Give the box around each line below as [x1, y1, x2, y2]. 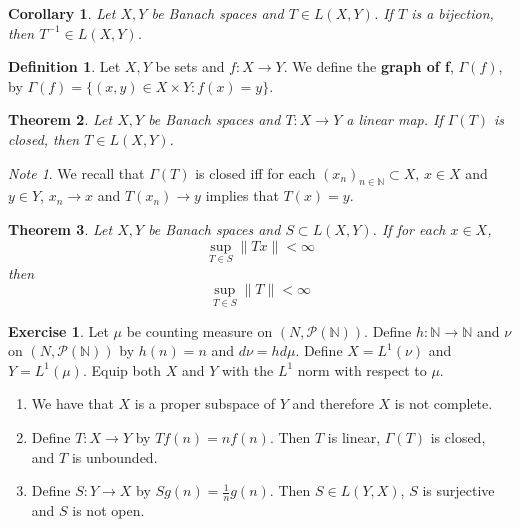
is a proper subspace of [134, 393, 276, 414]
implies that [205, 185, 279, 206]
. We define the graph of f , [283, 56, 454, 77]
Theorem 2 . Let [8, 109, 113, 130]
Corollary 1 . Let [8, 3, 116, 23]
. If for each [372, 218, 446, 239]
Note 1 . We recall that [8, 162, 145, 183]
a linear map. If [346, 109, 443, 130]
